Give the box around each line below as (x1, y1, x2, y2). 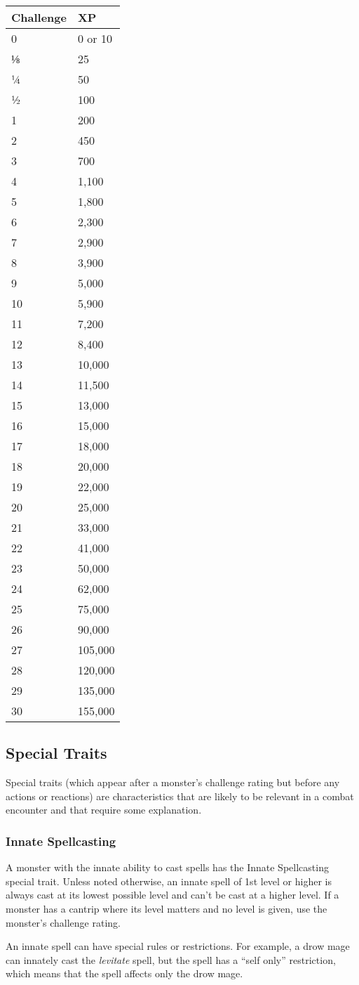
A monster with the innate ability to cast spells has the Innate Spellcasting (6, 860, 329, 875)
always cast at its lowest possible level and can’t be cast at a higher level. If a (6, 887, 339, 902)
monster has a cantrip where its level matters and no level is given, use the (6, 901, 327, 915)
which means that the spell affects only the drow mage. (6, 966, 243, 981)
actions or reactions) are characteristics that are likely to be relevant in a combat (6, 788, 354, 803)
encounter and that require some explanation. (6, 802, 202, 817)
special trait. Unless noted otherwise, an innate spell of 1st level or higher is (6, 873, 332, 888)
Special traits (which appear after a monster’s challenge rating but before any (6, 775, 340, 790)
